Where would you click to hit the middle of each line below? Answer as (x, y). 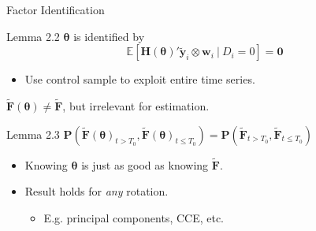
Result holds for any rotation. (97, 191)
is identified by (109, 36)
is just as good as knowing (145, 164)
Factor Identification (56, 9)
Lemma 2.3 (33, 134)
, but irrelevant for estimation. (136, 106)
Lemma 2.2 (33, 36)
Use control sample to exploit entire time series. (140, 79)
